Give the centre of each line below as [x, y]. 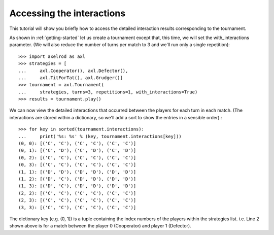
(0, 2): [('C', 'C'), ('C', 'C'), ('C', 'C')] [77, 158]
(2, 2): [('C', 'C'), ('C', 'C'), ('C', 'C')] [77, 193]
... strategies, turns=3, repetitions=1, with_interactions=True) [108, 92]
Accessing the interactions [67, 13]
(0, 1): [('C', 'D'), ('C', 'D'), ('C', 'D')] [77, 150]
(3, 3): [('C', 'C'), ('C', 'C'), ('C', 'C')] [77, 207]
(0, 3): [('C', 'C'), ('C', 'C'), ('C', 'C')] [77, 165]
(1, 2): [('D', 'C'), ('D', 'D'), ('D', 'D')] [77, 179]
